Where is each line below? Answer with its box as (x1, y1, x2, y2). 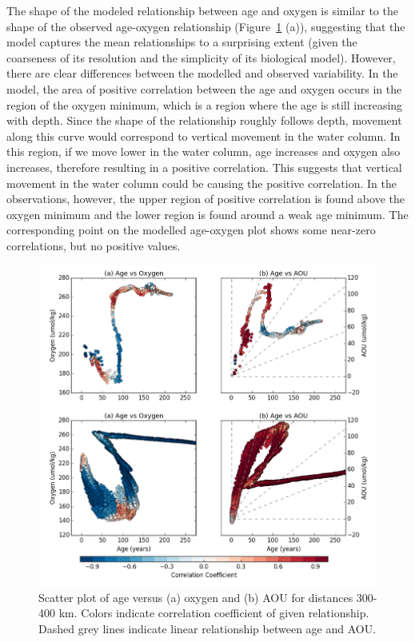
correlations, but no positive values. (6, 237, 181, 253)
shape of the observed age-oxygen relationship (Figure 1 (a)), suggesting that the (6, 18, 405, 34)
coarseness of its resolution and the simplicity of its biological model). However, (6, 49, 396, 66)
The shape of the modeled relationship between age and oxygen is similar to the (6, 2, 398, 18)
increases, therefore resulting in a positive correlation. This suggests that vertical (6, 158, 402, 175)
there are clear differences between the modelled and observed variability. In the (6, 65, 398, 82)
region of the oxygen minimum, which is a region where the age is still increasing (6, 96, 403, 113)
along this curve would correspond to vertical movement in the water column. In (6, 127, 401, 144)
